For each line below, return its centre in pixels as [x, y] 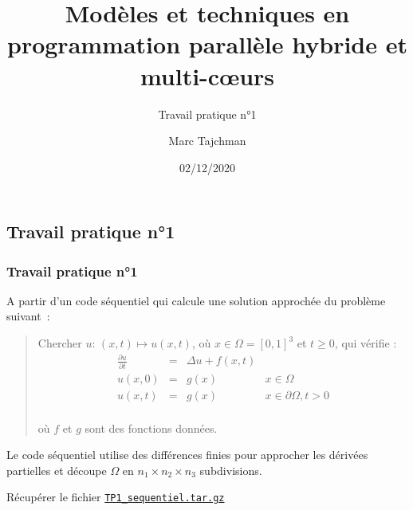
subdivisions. [231, 470]
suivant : [28, 316]
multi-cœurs [207, 75]
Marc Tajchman [207, 141]
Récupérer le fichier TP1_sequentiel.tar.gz [116, 497]
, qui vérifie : [366, 343]
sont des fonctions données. [151, 428]
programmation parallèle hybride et [207, 44]
